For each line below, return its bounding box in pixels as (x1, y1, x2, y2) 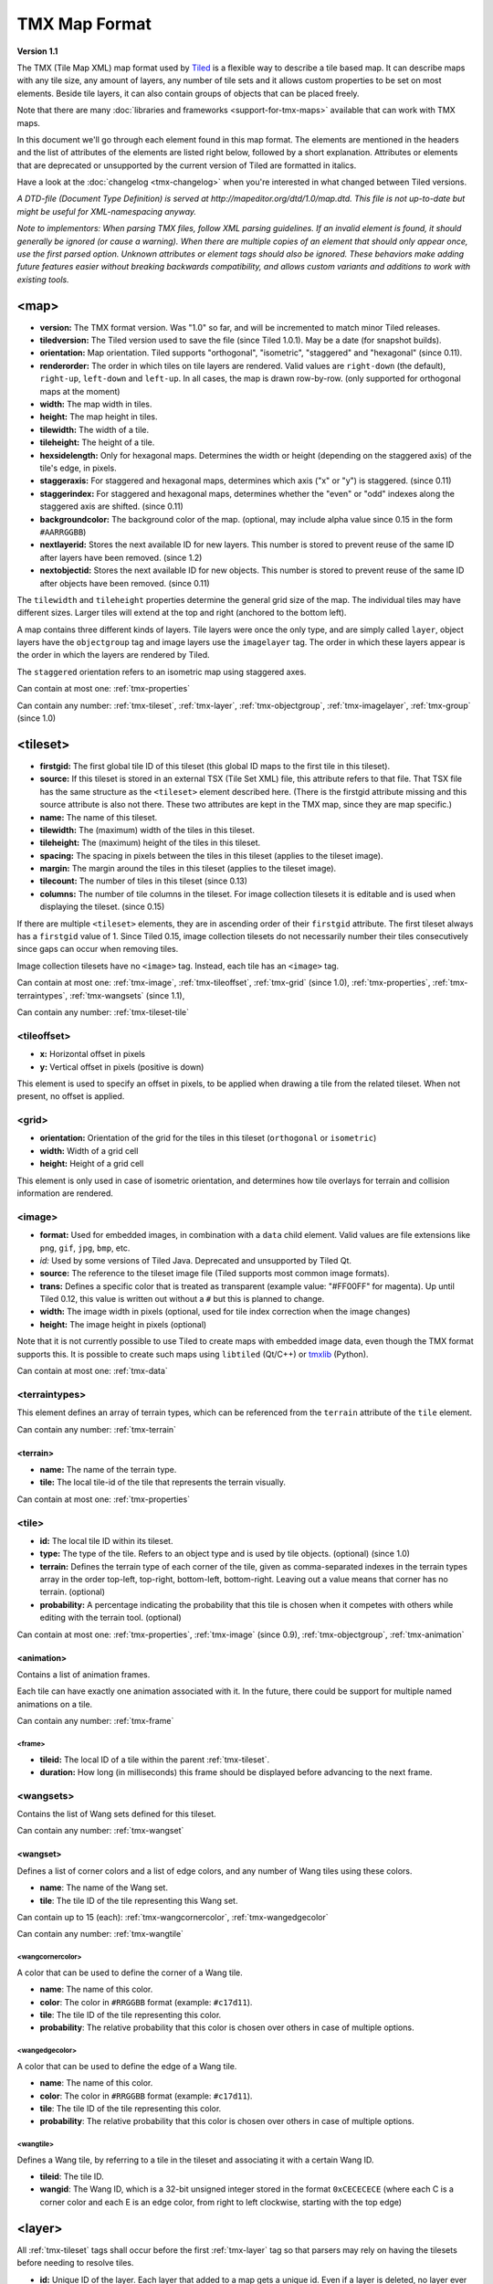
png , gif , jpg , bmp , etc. (39, 1242, 131, 1253)
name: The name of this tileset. (39, 811, 158, 822)
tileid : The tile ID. (39, 2171, 104, 2183)
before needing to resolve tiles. (16, 2258, 134, 2268)
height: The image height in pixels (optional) (39, 1318, 207, 1329)
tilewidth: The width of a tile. (39, 424, 150, 435)
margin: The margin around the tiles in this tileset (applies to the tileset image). (39, 863, 337, 874)
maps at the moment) (39, 386, 121, 397)
